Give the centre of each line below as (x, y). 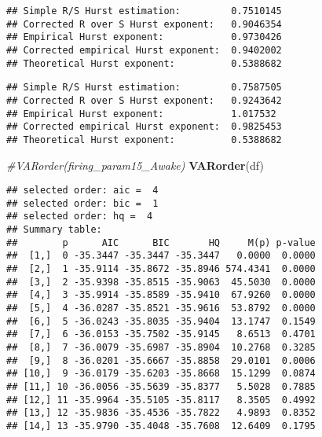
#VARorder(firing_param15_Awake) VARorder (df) (135, 165)
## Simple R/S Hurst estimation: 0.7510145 (144, 11)
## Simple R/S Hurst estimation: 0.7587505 (144, 88)
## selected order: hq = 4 (80, 217)
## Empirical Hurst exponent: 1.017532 (141, 114)
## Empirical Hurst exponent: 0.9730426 (144, 37)
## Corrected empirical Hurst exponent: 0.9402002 (144, 50)
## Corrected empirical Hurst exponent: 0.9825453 (144, 127)
